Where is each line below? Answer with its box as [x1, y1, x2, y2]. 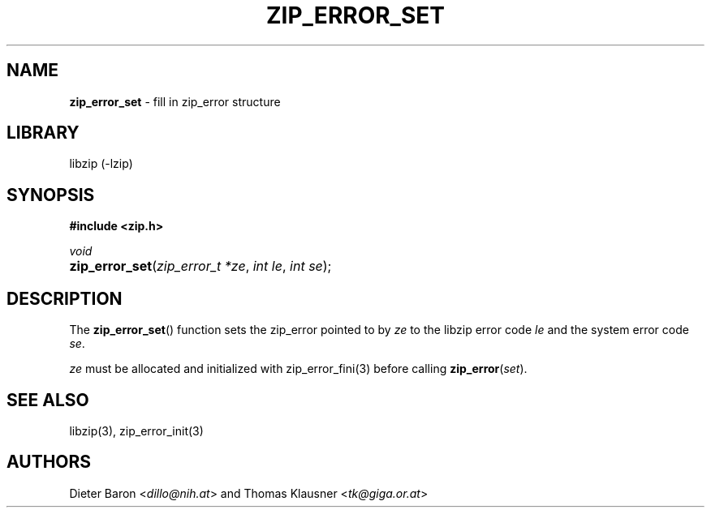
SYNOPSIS [6, 184, 95, 205]
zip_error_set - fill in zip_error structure [69, 94, 281, 109]
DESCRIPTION [6, 288, 123, 309]
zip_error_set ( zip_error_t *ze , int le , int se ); [69, 258, 332, 275]
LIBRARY [6, 122, 80, 143]
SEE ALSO [6, 389, 89, 410]
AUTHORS [6, 452, 92, 473]
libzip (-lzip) [69, 156, 133, 171]
